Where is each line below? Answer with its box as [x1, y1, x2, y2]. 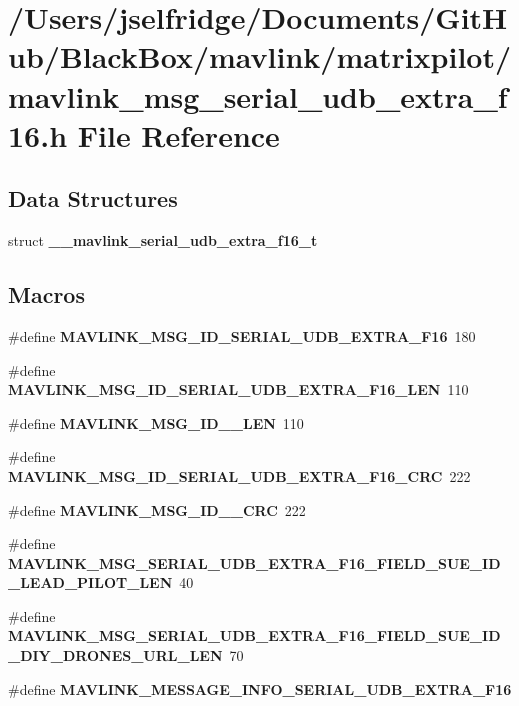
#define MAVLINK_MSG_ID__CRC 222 [8, 499, 306, 520]
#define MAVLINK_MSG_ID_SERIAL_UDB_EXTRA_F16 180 [8, 325, 476, 346]
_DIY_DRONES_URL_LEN [8, 645, 223, 666]
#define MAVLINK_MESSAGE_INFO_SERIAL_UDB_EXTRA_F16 [8, 678, 512, 699]
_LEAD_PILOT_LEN [8, 572, 173, 593]
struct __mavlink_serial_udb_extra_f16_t [8, 230, 318, 251]
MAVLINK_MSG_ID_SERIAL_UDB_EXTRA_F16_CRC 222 [8, 465, 471, 486]
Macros [8, 279, 85, 310]
